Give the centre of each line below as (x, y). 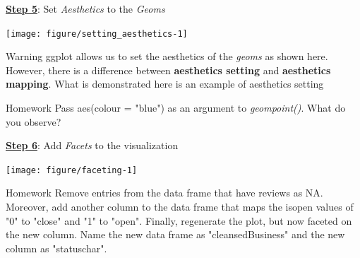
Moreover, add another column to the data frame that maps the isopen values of (180, 207)
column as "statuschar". (56, 248)
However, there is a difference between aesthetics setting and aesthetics (168, 70)
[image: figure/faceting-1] (72, 170)
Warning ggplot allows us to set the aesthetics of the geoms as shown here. (167, 56)
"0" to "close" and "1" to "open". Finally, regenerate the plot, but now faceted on (179, 220)
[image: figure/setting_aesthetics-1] (97, 34)
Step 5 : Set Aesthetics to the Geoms (85, 8)
